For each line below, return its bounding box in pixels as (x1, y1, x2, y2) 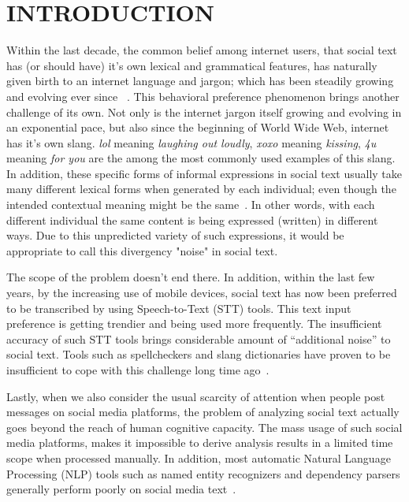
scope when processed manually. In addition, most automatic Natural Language (6, 449, 391, 466)
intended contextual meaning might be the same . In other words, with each (6, 196, 375, 213)
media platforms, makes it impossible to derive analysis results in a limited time (6, 434, 393, 451)
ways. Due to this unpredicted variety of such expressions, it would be (6, 227, 344, 244)
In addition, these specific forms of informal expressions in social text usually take (6, 165, 403, 181)
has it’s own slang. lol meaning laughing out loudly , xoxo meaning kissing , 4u (6, 134, 377, 151)
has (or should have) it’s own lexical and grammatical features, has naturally (6, 57, 377, 73)
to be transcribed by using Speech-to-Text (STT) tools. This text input (6, 299, 351, 316)
